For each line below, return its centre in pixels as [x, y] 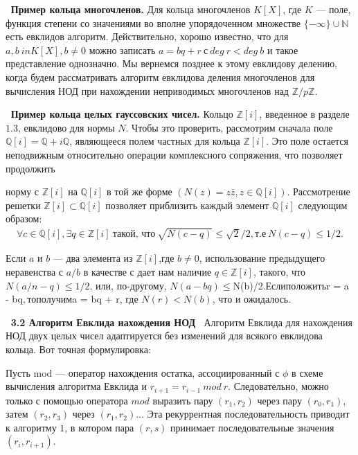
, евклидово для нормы [66, 127]
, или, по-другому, [128, 285]
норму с [23, 191]
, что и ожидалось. [252, 299]
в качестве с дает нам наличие [147, 272]
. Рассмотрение [319, 191]
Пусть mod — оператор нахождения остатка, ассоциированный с [143, 372]
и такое [283, 50]
